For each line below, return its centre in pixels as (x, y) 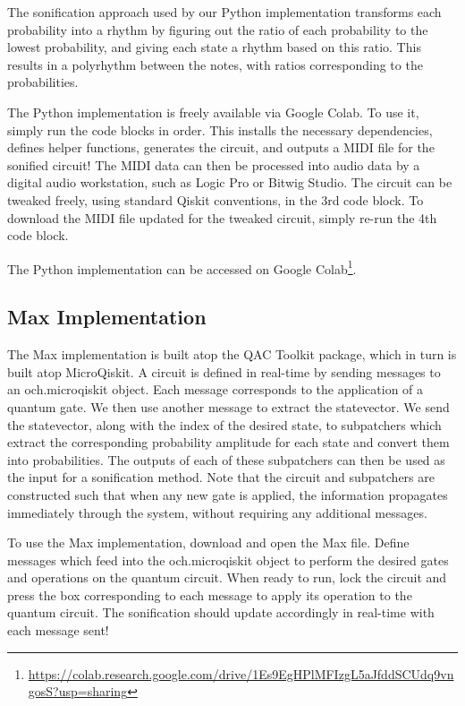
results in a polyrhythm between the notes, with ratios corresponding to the (215, 64)
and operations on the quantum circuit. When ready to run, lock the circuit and (227, 577)
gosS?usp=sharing (78, 691)
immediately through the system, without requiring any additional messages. (217, 512)
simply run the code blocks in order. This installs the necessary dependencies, (220, 129)
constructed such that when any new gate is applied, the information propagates (228, 494)
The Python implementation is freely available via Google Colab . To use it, (213, 112)
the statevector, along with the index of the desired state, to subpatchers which (224, 424)
